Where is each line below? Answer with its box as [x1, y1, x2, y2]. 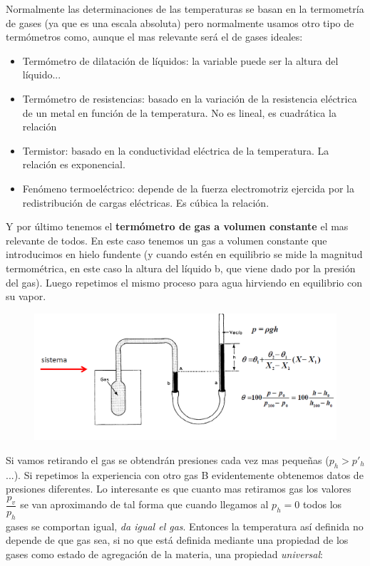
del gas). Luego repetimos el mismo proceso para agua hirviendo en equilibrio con [6, 274, 363, 289]
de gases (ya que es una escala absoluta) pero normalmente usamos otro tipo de [6, 15, 354, 30]
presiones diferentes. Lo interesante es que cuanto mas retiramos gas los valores [6, 481, 351, 496]
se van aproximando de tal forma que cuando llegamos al [20, 497, 269, 512]
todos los [302, 497, 342, 512]
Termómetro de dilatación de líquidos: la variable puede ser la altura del [22, 53, 339, 68]
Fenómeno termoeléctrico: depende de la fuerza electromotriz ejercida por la [22, 180, 354, 195]
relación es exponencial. [22, 157, 125, 172]
